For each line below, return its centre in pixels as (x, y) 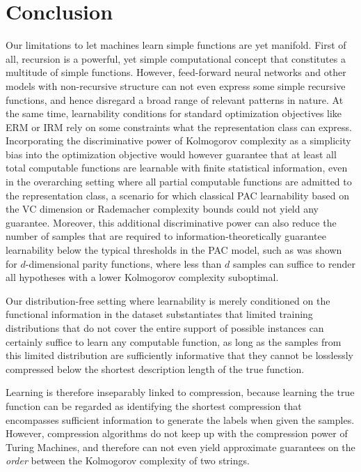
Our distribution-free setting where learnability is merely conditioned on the (168, 300)
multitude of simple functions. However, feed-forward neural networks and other (176, 72)
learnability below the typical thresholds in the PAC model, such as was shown (174, 250)
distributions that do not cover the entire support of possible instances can (165, 328)
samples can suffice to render (294, 263)
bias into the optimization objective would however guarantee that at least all (171, 154)
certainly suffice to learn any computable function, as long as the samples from (174, 341)
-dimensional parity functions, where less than (123, 263)
